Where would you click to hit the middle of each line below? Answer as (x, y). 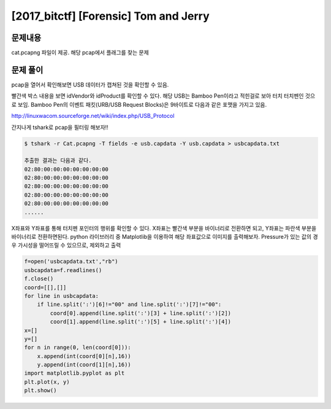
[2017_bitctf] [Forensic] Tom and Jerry (110, 16)
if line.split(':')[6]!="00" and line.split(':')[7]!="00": (129, 305)
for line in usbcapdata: (62, 296)
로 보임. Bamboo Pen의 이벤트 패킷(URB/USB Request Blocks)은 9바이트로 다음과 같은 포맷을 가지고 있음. (139, 104)
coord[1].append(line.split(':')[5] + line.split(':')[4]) (141, 322)
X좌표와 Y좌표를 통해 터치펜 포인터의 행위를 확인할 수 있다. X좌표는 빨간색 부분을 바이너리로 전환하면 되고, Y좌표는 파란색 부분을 (164, 228)
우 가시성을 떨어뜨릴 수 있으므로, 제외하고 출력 (66, 245)
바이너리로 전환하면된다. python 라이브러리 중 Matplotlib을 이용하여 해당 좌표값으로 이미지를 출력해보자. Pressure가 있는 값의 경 (165, 237)
